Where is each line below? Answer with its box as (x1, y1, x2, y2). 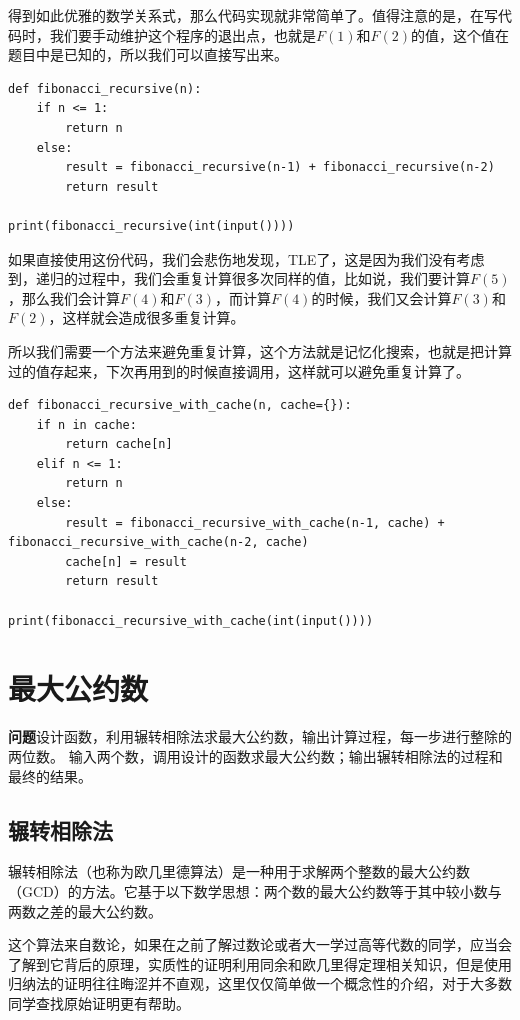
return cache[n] (65, 437, 173, 452)
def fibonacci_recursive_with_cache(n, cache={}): (8, 398, 352, 413)
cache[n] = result (65, 554, 187, 569)
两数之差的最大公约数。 (8, 900, 162, 921)
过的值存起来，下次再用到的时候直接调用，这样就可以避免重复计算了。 (8, 360, 470, 381)
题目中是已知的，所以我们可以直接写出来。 (8, 44, 288, 65)
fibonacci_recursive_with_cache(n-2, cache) (8, 535, 309, 550)
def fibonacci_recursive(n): (8, 81, 202, 96)
